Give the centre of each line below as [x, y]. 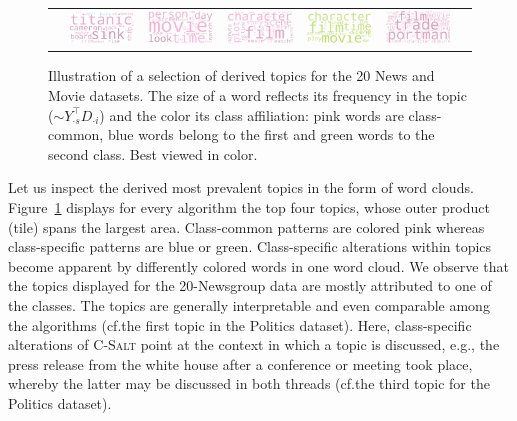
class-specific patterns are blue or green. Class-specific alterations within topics [250, 246]
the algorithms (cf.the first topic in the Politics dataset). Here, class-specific [240, 324]
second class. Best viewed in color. [153, 153]
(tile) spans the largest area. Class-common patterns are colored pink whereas [246, 226]
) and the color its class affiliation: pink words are [251, 114]
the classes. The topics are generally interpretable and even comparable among [249, 304]
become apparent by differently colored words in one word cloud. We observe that [258, 265]
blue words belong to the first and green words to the [271, 134]
